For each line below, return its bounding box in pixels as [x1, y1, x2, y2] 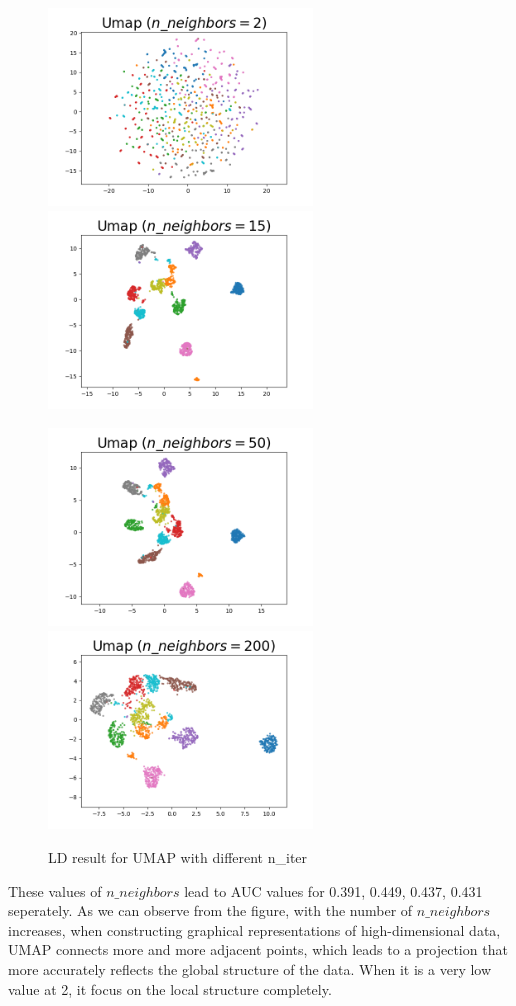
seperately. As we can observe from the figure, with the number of [8, 900, 413, 921]
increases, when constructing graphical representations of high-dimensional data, [8, 919, 501, 940]
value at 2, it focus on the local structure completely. [8, 978, 332, 999]
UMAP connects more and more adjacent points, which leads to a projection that [8, 939, 508, 960]
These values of [8, 880, 102, 901]
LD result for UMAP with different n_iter [48, 847, 308, 868]
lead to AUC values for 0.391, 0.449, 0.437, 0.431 [184, 880, 483, 901]
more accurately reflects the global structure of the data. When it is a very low [8, 959, 492, 980]
